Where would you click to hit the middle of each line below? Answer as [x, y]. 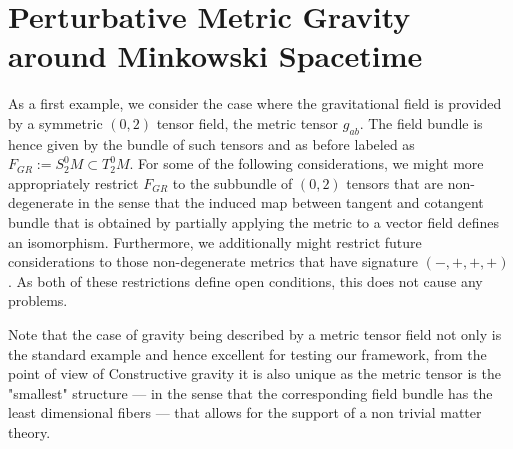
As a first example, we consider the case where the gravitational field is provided [255, 103]
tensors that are [395, 182]
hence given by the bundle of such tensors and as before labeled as [211, 143]
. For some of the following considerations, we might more [306, 163]
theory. [29, 432]
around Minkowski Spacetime [215, 55]
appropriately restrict [73, 182]
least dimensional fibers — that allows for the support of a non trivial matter [245, 412]
